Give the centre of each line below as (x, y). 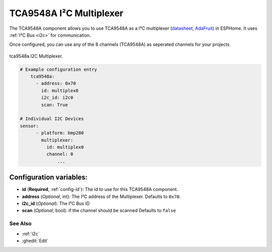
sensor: (29, 126)
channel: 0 (60, 154)
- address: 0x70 (56, 84)
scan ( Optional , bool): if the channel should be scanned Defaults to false (99, 211)
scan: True (54, 105)
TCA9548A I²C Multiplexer (66, 13)
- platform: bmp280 (60, 133)
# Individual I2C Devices (52, 119)
